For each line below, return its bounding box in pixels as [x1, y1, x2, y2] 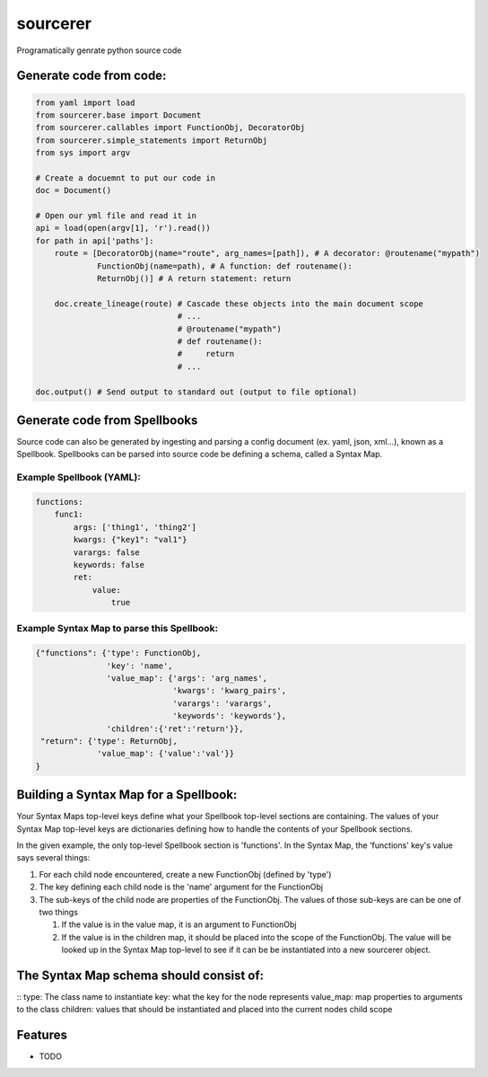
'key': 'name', [106, 660, 174, 671]
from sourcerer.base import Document [35, 110, 202, 120]
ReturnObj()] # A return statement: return [97, 274, 292, 284]
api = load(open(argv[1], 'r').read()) [35, 223, 211, 234]
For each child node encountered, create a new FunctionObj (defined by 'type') [39, 869, 332, 879]
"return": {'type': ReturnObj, [40, 736, 179, 746]
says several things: [16, 852, 91, 863]
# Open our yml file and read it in [35, 211, 197, 221]
